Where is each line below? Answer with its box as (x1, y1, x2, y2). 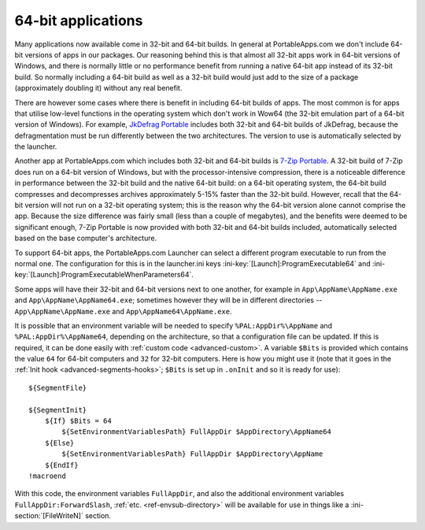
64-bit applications (14, 12, 143, 29)
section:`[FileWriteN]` (14, 511, 84, 521)
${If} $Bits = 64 (44, 417, 112, 425)
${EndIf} (44, 461, 79, 469)
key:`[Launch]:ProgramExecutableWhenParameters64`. (14, 270, 194, 280)
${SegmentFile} (28, 383, 87, 392)
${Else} (44, 438, 75, 447)
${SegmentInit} (28, 406, 87, 414)
